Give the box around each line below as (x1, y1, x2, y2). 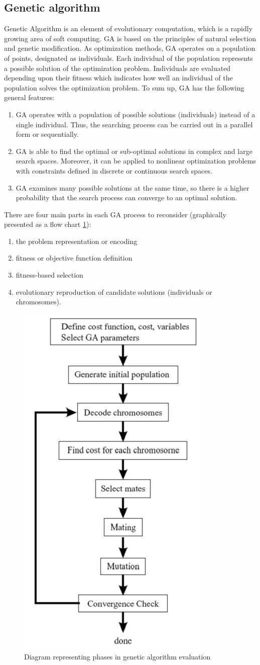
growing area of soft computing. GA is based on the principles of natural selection (4, 33, 256, 43)
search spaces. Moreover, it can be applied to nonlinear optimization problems (16, 155, 256, 166)
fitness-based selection (16, 270, 83, 280)
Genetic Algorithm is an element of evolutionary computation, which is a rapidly (4, 23, 253, 34)
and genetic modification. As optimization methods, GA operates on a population (4, 43, 255, 53)
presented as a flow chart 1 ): (4, 219, 91, 229)
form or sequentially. (16, 129, 79, 139)
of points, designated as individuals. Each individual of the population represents (4, 52, 253, 63)
